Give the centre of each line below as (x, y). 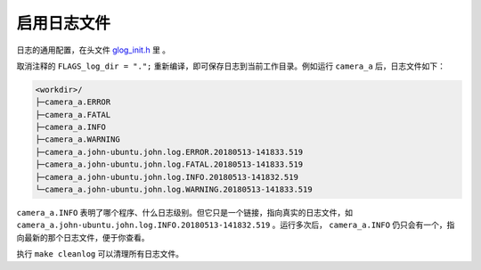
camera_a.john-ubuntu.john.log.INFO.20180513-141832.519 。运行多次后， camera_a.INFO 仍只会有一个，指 (236, 225)
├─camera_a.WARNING (77, 139)
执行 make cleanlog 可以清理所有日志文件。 (100, 254)
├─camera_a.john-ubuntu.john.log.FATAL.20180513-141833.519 (169, 164)
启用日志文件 (64, 23)
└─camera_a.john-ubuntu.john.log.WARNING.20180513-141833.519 (174, 190)
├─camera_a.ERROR (73, 102)
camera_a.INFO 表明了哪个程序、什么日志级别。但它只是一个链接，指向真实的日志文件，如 (185, 213)
